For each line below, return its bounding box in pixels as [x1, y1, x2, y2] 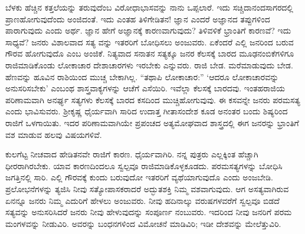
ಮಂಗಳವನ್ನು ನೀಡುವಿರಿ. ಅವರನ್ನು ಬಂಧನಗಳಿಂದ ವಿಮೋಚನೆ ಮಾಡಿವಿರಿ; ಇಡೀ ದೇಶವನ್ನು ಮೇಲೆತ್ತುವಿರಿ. [5, 217, 281, 229]
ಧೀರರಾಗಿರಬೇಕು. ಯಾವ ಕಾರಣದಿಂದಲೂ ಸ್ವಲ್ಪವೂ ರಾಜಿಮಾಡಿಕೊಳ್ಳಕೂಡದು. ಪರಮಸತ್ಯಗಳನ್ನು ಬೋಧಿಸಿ [5, 159, 283, 172]
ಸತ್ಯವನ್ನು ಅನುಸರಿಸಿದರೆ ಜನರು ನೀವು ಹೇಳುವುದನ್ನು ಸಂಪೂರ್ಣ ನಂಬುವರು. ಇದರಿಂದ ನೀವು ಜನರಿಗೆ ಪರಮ [5, 206, 292, 218]
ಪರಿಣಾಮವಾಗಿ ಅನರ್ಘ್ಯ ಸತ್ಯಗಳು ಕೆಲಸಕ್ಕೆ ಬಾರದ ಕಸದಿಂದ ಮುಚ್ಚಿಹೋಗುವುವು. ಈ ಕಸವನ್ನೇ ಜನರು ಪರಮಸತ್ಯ [5, 93, 300, 106]
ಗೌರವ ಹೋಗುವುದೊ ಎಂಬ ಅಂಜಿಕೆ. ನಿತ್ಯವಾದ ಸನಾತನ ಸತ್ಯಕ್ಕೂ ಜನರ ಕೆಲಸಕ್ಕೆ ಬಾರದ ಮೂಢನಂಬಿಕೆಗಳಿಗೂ [5, 47, 294, 60]
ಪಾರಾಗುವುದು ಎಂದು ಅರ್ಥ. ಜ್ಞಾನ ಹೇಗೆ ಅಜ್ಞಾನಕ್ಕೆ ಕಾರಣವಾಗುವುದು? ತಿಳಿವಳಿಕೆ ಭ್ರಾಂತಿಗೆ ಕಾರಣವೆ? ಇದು [5, 24, 291, 37]
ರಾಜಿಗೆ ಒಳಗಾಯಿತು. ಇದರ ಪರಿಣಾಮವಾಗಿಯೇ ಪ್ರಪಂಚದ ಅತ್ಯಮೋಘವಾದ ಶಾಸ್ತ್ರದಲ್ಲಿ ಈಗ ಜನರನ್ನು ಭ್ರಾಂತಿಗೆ [5, 116, 299, 128]
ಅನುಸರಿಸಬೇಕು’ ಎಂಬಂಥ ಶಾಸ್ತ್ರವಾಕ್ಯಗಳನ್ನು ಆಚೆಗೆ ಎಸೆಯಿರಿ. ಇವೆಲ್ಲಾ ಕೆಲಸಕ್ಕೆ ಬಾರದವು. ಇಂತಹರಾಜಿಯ [5, 82, 285, 94]
